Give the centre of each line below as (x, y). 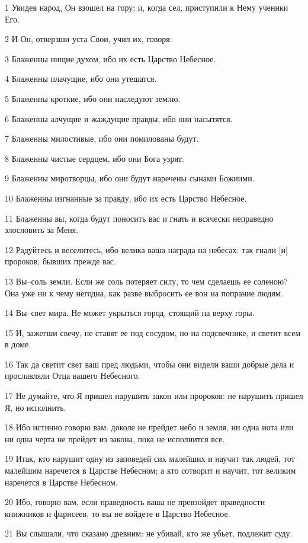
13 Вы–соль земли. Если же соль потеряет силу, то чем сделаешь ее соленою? (146, 281)
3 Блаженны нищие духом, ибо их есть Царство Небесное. (110, 58)
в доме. (18, 344)
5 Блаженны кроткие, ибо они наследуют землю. (93, 98)
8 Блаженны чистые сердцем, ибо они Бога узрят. (94, 158)
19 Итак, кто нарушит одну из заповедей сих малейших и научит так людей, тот (150, 459)
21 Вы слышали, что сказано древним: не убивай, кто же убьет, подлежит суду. (149, 533)
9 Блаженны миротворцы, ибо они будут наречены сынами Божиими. (130, 178)
